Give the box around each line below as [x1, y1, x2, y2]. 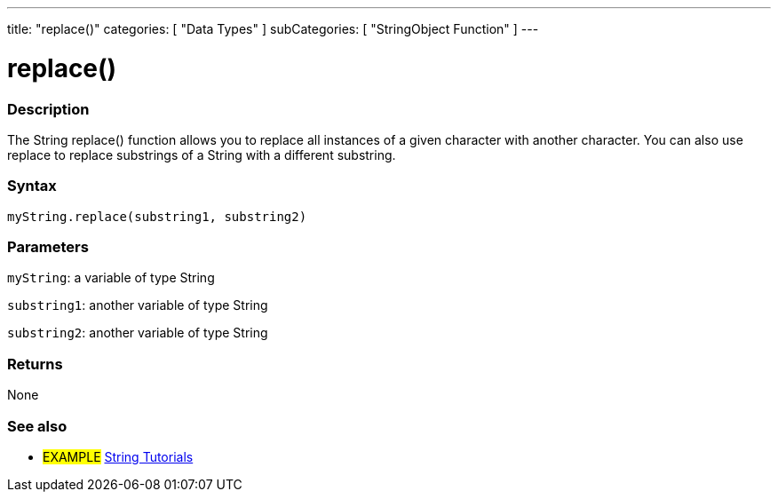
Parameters [7, 238, 89, 256]
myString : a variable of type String [7, 270, 215, 286]
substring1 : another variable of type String [7, 297, 268, 313]
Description [7, 99, 90, 118]
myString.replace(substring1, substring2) [7, 209, 307, 224]
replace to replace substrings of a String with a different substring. [7, 147, 396, 162]
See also [7, 416, 67, 435]
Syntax [7, 177, 57, 195]
